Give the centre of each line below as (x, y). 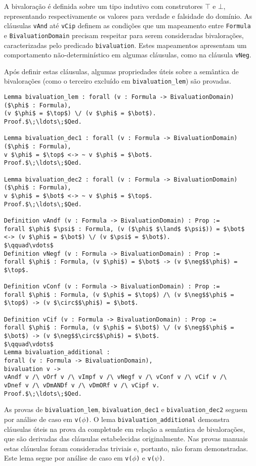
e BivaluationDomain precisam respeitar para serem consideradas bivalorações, (124, 35)
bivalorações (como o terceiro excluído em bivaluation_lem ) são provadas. (118, 81)
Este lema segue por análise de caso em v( (68, 458)
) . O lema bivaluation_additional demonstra (158, 419)
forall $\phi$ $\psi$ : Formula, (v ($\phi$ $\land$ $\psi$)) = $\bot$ (124, 229)
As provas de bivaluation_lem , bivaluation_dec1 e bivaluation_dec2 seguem (126, 409)
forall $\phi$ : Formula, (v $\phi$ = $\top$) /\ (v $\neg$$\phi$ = (119, 295)
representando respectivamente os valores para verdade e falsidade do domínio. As (128, 16)
